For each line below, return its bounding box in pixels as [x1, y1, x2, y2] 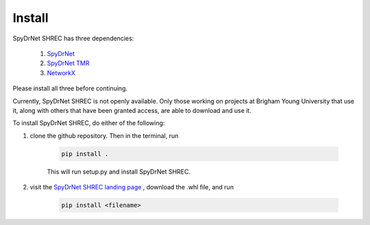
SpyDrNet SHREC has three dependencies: [12, 34, 134, 42]
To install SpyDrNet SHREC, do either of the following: [12, 119, 165, 127]
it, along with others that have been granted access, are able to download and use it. [12, 106, 251, 114]
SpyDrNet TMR [47, 59, 90, 68]
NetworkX [47, 68, 75, 77]
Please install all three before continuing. [12, 84, 128, 92]
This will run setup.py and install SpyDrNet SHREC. [47, 168, 191, 176]
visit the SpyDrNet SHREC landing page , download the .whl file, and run [29, 183, 234, 191]
